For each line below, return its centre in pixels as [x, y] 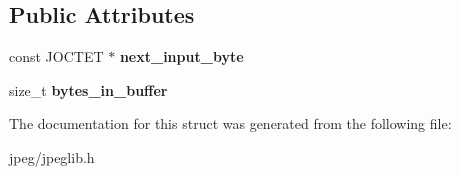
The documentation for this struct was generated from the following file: [230, 123]
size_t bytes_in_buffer [88, 89]
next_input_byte [181, 56]
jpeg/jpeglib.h [52, 156]
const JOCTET [56, 56]
